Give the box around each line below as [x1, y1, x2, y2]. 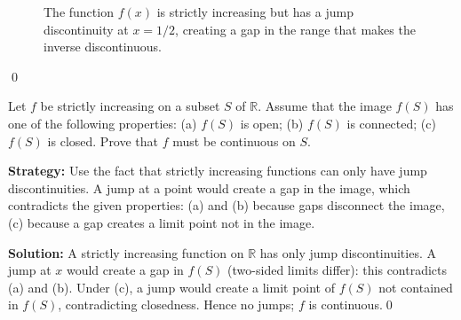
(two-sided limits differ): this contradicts [227, 261, 448, 279]
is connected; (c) [346, 113, 436, 132]
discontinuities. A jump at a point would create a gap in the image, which [8, 178, 410, 197]
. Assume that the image [258, 97, 392, 115]
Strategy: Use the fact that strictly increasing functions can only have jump [8, 161, 427, 180]
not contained [378, 277, 453, 296]
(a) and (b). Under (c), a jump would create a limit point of [8, 277, 335, 296]
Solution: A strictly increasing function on [8, 243, 244, 261]
